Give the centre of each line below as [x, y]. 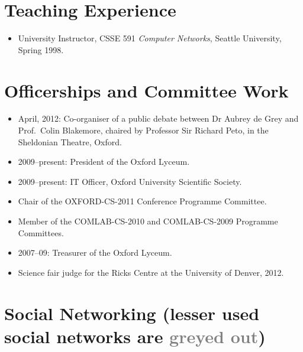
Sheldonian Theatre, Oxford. [70, 141]
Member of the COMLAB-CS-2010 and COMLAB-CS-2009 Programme [148, 221]
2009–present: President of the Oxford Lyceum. [104, 162]
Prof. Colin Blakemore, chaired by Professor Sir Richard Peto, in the [143, 130]
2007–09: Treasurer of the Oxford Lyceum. [95, 252]
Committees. [41, 232]
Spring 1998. [41, 49]
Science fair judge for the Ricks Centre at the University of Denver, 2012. [151, 272]
